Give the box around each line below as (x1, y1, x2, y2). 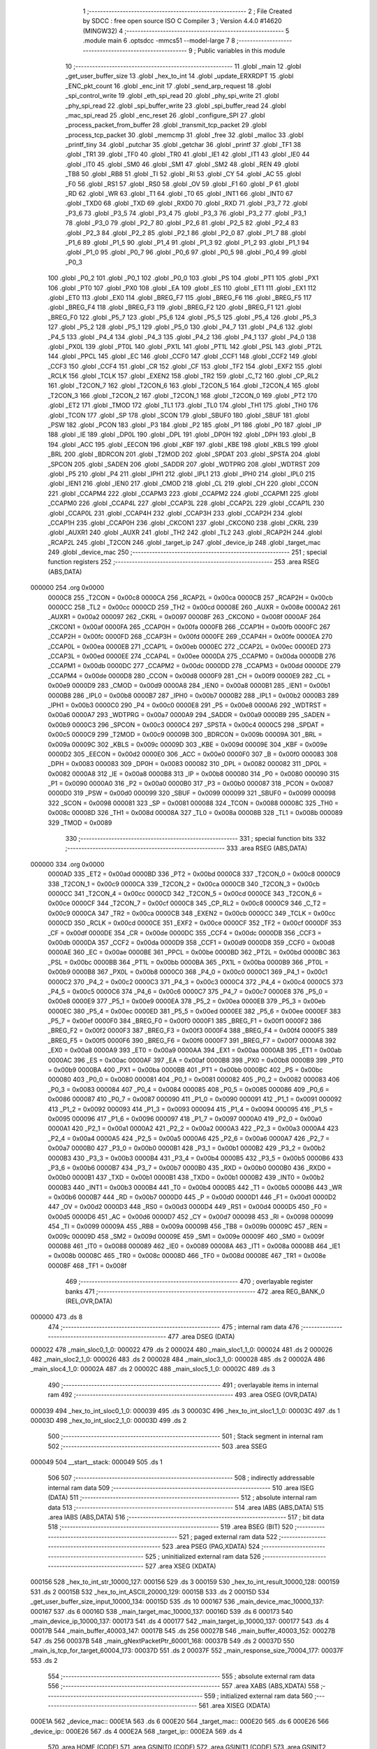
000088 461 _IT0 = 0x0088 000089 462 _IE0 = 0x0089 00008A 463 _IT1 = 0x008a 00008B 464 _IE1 (47, 1242, 341, 1250)
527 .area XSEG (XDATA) (145, 1562, 216, 1570)
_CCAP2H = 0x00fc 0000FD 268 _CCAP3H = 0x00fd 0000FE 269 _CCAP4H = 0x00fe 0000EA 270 (47, 632, 333, 641)
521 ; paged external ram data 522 (179, 1532, 278, 1541)
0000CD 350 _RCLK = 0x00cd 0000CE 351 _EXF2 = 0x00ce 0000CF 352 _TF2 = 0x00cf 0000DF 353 (47, 919, 342, 927)
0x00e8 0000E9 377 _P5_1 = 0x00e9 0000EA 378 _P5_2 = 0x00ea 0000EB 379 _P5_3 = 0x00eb (47, 997, 326, 1005)
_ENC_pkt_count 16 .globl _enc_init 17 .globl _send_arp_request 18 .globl (65, 81, 272, 90)
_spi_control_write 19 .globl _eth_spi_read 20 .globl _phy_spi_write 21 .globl (65, 92, 279, 100)
